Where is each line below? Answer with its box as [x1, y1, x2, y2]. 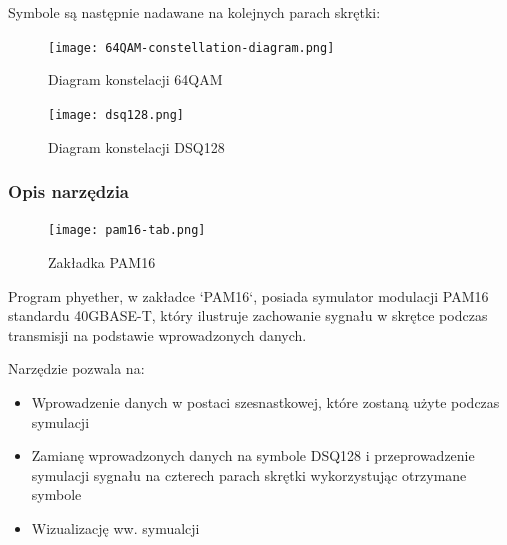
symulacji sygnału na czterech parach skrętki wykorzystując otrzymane [31, 464, 467, 485]
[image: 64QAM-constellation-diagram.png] [48, 40, 335, 55]
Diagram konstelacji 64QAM [48, 69, 223, 90]
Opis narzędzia [8, 179, 130, 204]
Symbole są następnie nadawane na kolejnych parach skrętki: [8, 2, 381, 22]
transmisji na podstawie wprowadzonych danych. [8, 324, 307, 345]
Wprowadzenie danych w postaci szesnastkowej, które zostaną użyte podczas [31, 391, 500, 412]
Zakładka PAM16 [48, 251, 156, 272]
